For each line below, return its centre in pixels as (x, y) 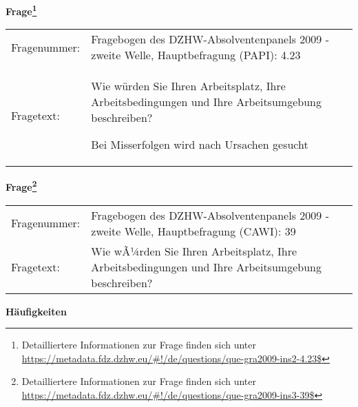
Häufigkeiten (36, 311)
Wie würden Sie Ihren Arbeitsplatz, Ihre (188, 86)
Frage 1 (21, 10)
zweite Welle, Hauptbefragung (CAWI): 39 (193, 231)
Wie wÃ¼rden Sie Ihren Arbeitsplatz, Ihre (194, 251)
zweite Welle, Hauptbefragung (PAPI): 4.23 (196, 55)
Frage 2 (21, 186)
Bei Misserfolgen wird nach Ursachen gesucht (200, 145)
